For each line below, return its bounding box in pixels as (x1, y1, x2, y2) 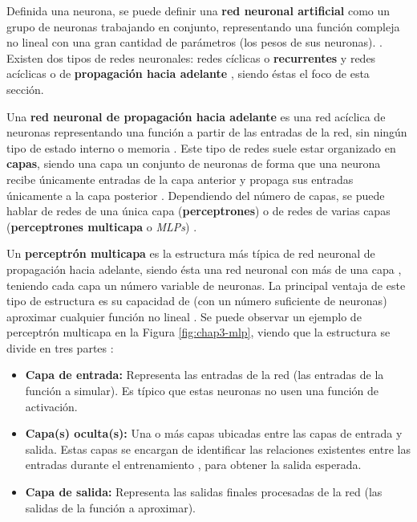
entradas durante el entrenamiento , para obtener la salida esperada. (25, 456, 362, 473)
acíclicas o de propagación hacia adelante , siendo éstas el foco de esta (6, 65, 370, 82)
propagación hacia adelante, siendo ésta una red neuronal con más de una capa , (6, 260, 402, 277)
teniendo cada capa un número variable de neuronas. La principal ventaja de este (6, 276, 406, 293)
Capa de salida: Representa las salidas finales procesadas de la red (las (25, 483, 383, 500)
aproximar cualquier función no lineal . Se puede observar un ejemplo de (6, 308, 362, 324)
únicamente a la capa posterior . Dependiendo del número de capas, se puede (6, 186, 385, 203)
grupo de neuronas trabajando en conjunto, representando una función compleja (6, 18, 400, 35)
